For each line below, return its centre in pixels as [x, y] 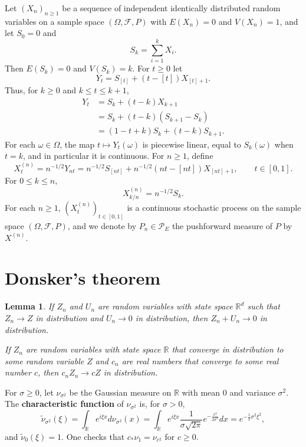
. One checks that [93, 436]
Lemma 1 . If [29, 306]
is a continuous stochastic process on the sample [214, 208]
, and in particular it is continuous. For [94, 156]
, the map [77, 144]
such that [264, 306]
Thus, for [22, 90]
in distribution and [69, 317]
